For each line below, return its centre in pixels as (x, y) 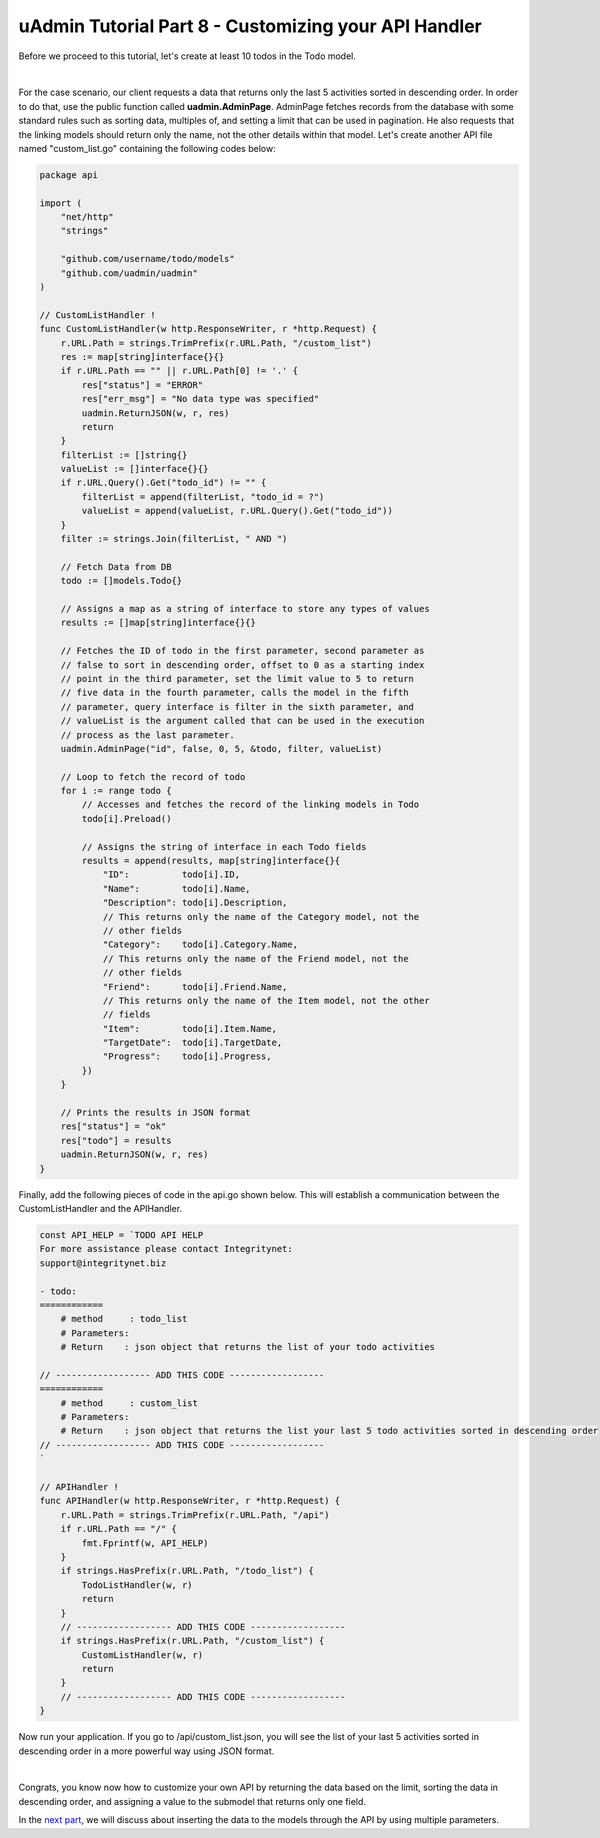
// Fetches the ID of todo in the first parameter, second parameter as (242, 651)
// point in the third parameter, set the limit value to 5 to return (237, 678)
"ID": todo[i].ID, (171, 874)
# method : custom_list (129, 1403)
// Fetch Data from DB (116, 566)
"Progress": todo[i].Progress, (187, 1056)
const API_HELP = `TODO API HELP (121, 1234)
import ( (61, 203)
